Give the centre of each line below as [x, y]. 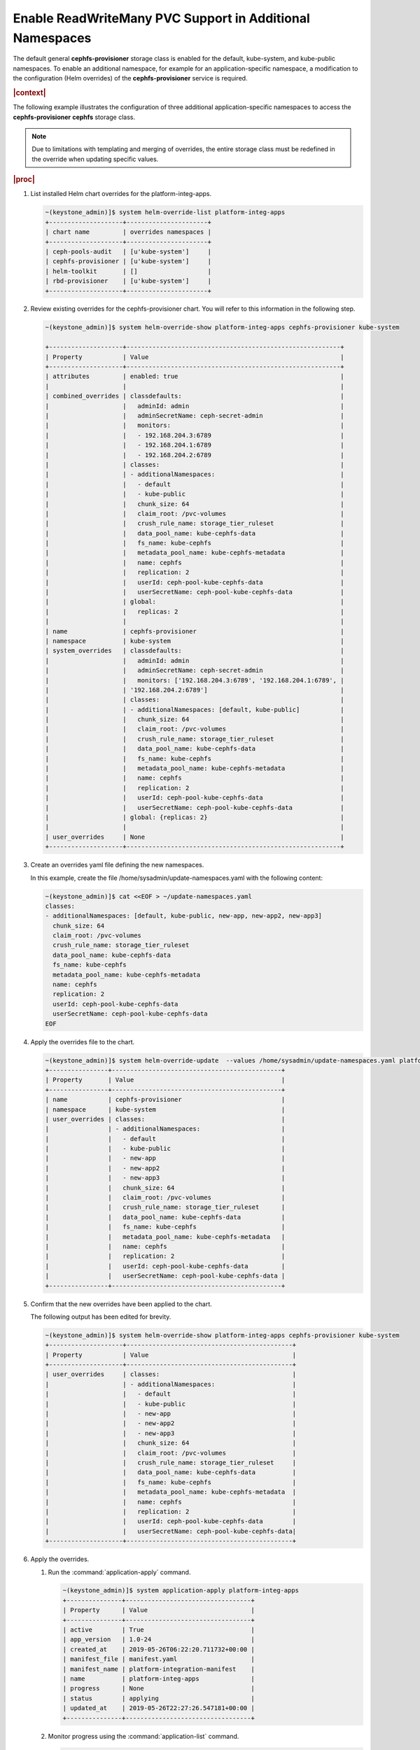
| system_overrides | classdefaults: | [195, 651]
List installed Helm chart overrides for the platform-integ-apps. [121, 194]
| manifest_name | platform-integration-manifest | [159, 1669]
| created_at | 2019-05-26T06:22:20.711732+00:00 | [159, 1649]
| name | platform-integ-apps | [159, 1679]
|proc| [24, 180]
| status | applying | [159, 1698]
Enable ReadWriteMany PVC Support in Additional [162, 18]
